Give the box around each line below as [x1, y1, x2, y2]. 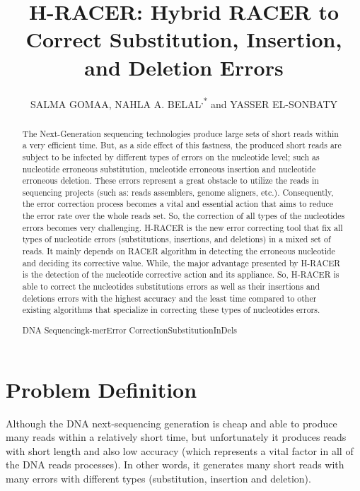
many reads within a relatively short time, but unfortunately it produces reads [6, 430, 347, 444]
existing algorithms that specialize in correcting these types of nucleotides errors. [22, 304, 320, 316]
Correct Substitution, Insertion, [25, 25, 342, 54]
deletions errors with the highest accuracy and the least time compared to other [22, 292, 317, 304]
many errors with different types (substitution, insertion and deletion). [6, 471, 311, 485]
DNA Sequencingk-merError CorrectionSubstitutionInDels [22, 324, 237, 336]
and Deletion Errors [84, 52, 284, 81]
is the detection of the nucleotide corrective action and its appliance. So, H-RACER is [22, 268, 339, 280]
